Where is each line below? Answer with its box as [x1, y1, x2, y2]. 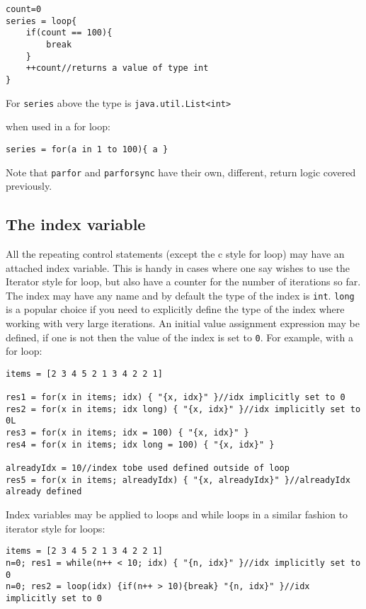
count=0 [6, 4, 42, 14]
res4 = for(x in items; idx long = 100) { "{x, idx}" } [6, 439, 275, 450]
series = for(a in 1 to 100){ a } [6, 144, 168, 154]
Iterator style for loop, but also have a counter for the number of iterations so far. [6, 274, 361, 289]
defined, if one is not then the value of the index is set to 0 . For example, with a [6, 329, 354, 344]
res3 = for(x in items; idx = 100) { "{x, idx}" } [6, 428, 249, 438]
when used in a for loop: [6, 119, 110, 134]
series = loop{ [6, 16, 77, 26]
